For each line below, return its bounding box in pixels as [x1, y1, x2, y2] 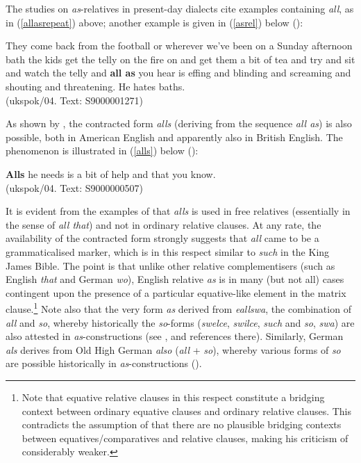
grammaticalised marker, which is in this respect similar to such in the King [6, 244, 330, 259]
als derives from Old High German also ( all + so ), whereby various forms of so [6, 342, 341, 357]
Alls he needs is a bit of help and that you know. [6, 166, 216, 181]
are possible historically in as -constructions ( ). [6, 356, 202, 371]
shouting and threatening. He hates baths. [6, 79, 185, 93]
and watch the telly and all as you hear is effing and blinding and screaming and [6, 65, 351, 80]
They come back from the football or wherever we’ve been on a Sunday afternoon [6, 38, 353, 53]
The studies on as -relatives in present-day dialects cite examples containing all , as [6, 1, 354, 15]
